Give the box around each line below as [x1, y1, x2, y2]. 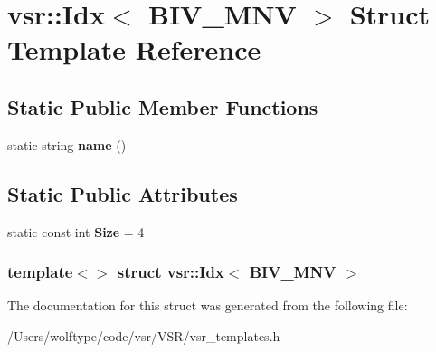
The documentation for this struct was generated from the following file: [7, 296, 408, 315]
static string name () [7, 135, 127, 154]
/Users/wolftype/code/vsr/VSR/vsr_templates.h [7, 326, 280, 345]
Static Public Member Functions [7, 92, 318, 120]
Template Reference [7, 31, 261, 68]
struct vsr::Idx [117, 261, 224, 283]
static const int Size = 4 [7, 222, 145, 241]
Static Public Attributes [7, 179, 238, 207]
